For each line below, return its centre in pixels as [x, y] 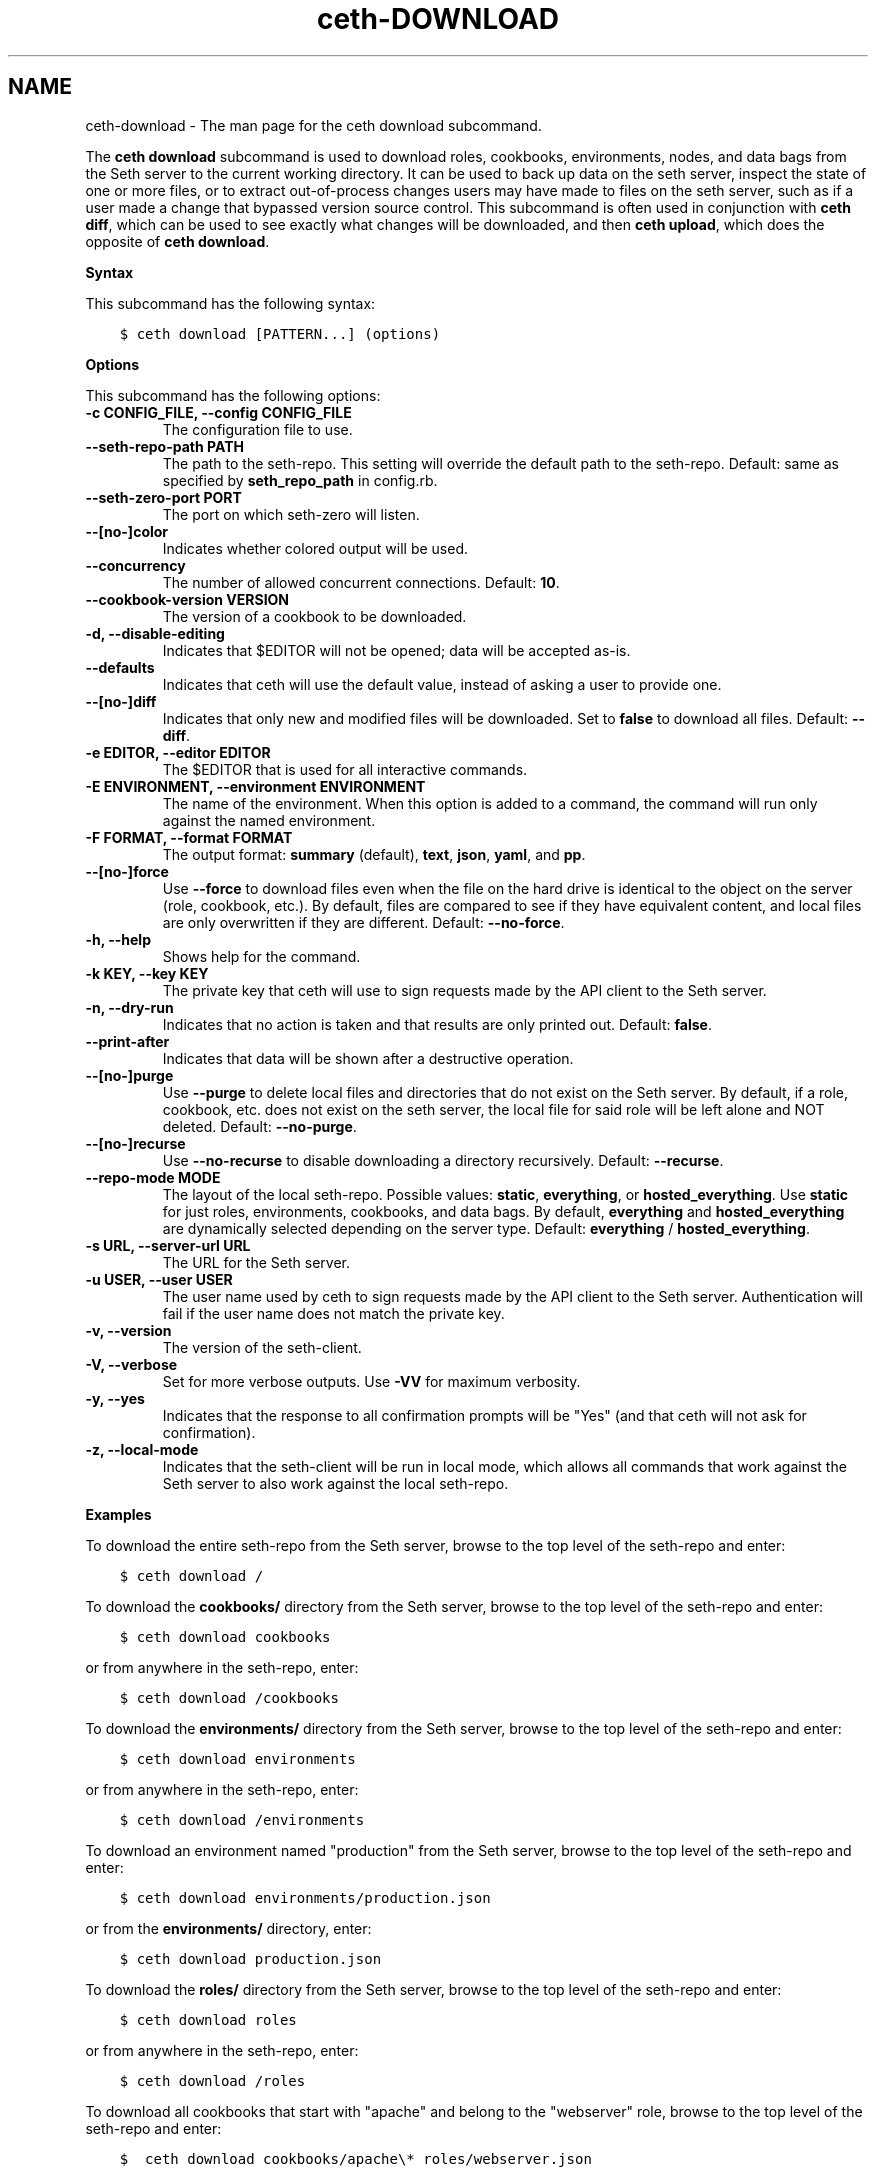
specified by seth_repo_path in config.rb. [300, 480]
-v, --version [128, 1330]
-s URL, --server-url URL [168, 1245]
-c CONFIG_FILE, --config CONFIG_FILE [218, 412]
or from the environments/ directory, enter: [228, 1928]
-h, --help [118, 939]
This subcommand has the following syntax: [230, 303]
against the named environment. [269, 820]
